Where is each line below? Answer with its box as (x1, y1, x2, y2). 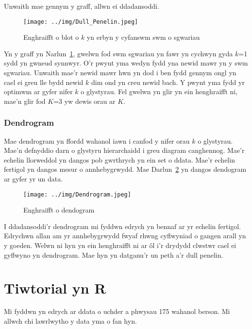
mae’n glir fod (4, 96, 46, 106)
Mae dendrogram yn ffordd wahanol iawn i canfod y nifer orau (4, 135, 190, 146)
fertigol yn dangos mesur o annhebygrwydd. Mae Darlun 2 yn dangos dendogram (4, 164, 247, 174)
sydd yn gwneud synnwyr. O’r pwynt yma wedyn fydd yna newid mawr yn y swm (4, 58, 248, 68)
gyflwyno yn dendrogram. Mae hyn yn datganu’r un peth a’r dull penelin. (4, 249, 223, 260)
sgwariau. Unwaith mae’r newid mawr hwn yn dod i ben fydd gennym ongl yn (4, 67, 236, 78)
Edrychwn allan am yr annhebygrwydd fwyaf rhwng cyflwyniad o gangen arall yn (4, 230, 246, 241)
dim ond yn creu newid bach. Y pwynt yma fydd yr (91, 77, 245, 87)
